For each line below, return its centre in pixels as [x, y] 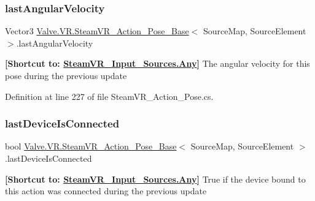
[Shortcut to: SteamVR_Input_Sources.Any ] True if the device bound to [155, 179]
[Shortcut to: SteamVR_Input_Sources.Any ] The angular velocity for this [157, 63]
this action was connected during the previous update [106, 191]
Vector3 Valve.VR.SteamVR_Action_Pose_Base [97, 31]
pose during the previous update [66, 75]
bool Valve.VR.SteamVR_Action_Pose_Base [91, 146]
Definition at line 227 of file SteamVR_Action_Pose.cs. [109, 96]
